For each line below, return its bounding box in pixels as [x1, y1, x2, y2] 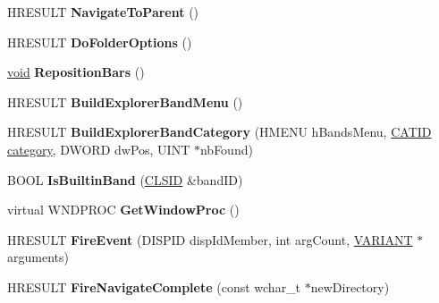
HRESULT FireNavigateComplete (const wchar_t [7, 277, 301, 296]
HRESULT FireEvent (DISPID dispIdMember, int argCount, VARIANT [7, 230, 413, 248]
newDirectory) [310, 277, 390, 296]
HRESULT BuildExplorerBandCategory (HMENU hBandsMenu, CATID [7, 122, 432, 141]
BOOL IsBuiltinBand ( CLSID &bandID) [7, 170, 243, 189]
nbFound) [199, 139, 253, 158]
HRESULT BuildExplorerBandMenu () [7, 92, 243, 111]
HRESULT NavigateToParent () [7, 3, 199, 21]
